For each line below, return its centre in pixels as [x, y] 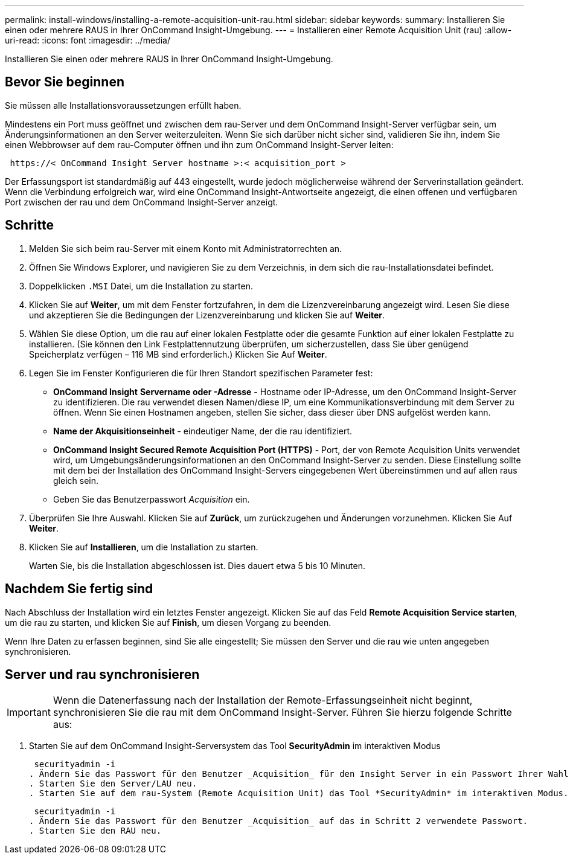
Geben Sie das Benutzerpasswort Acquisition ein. [152, 499]
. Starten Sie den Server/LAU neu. [113, 784]
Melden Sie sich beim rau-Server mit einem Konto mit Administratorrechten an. [186, 248]
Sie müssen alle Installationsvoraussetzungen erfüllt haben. [123, 105]
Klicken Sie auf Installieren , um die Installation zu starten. [144, 547]
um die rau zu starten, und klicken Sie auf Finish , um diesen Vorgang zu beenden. [168, 622]
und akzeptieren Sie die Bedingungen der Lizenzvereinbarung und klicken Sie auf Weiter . [207, 315]
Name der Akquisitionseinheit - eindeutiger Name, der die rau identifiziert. [203, 431]
